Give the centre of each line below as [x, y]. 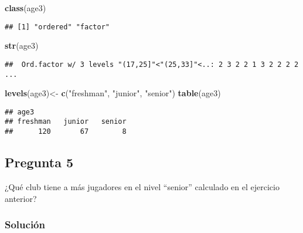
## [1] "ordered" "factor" [57, 27]
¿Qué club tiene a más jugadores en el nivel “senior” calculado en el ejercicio [142, 186]
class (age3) [25, 8]
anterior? [21, 198]
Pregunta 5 [39, 162]
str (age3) [22, 45]
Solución [25, 224]
